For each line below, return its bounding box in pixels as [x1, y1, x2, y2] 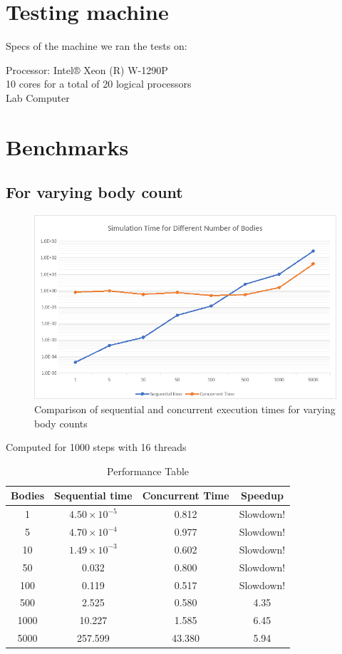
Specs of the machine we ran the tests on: [6, 38, 187, 53]
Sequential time [54, 488, 133, 503]
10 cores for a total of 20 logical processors [6, 76, 192, 91]
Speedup [240, 488, 284, 503]
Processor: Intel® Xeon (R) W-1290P [6, 62, 168, 77]
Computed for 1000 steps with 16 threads [6, 440, 187, 455]
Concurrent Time [142, 488, 229, 503]
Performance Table [107, 463, 190, 478]
